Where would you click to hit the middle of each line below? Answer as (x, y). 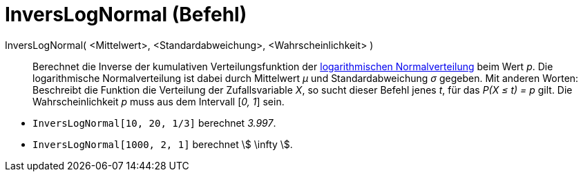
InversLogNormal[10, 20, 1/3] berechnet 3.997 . (154, 123)
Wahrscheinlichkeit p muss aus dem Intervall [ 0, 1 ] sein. (159, 101)
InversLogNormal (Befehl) (126, 14)
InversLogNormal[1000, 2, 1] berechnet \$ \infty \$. (163, 144)
